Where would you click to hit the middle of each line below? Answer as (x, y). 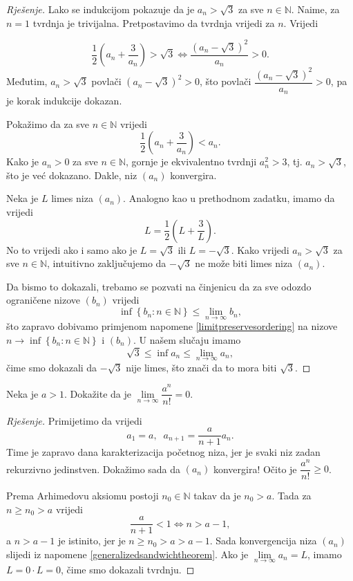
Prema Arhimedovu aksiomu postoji (83, 495)
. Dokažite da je (98, 393)
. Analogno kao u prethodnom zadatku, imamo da (229, 198)
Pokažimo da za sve (48, 123)
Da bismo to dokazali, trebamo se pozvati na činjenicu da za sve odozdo (159, 286)
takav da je (217, 495)
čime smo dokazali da (52, 367)
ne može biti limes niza (244, 263)
